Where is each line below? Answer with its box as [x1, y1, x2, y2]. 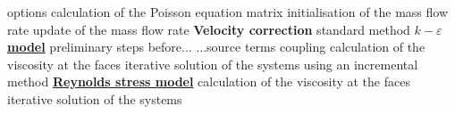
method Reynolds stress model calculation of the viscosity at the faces [7, 72, 410, 91]
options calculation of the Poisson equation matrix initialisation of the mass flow [7, 3, 449, 20]
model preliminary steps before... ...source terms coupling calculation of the [7, 37, 426, 56]
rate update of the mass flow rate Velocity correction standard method [7, 20, 410, 38]
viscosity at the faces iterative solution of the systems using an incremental [7, 54, 418, 73]
